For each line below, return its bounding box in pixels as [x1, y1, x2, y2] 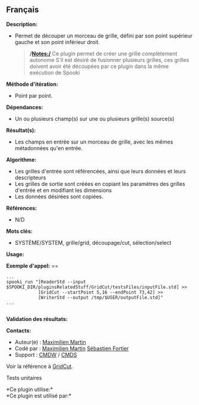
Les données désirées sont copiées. [14, 193, 104, 200]
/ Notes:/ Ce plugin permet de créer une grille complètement [29, 50, 178, 57]
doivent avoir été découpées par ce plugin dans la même [29, 63, 169, 70]
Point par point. [14, 92, 53, 99]
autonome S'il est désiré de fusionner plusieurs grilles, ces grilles [29, 56, 189, 63]
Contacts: [6, 327, 31, 334]
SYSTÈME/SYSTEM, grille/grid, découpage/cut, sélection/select [14, 239, 172, 246]
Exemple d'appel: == [6, 262, 59, 269]
